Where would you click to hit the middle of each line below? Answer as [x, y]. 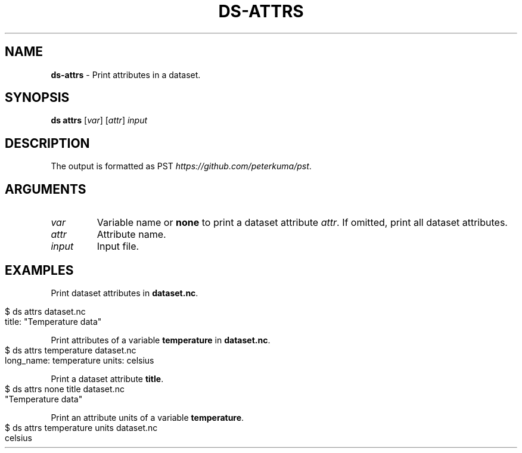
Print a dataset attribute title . [107, 378]
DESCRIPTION [47, 143]
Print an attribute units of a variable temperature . [147, 417]
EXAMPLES [39, 270]
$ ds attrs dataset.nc [45, 311]
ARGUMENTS [46, 189]
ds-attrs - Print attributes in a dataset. [126, 75]
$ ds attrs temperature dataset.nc [71, 350]
